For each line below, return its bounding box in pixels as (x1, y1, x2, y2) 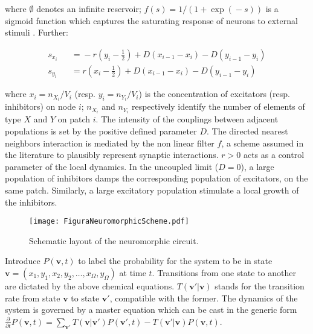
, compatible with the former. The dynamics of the (109, 291, 298, 304)
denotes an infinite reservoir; (36, 2, 141, 14)
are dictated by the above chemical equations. (5, 280, 175, 292)
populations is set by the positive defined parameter (5, 125, 197, 137)
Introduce (5, 254, 40, 267)
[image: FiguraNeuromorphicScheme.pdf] (29, 217, 189, 226)
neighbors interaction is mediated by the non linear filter (5, 136, 215, 149)
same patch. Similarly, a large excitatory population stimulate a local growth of (5, 184, 299, 196)
